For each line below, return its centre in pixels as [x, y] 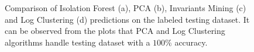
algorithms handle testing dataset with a [78, 42]
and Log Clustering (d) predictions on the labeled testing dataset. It [127, 19]
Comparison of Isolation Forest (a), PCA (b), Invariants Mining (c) [126, 8]
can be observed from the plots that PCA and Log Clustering [115, 31]
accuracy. [191, 42]
